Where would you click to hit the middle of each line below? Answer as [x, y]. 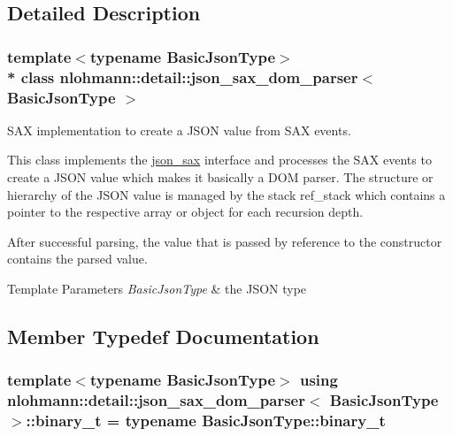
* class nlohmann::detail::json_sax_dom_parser [183, 76]
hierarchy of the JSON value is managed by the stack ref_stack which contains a [226, 194]
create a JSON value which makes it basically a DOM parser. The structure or [220, 177]
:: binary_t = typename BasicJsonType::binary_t [206, 421]
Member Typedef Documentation [163, 336]
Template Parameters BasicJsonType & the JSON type [157, 288]
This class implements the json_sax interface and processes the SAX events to [219, 160]
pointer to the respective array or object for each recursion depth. [185, 212]
